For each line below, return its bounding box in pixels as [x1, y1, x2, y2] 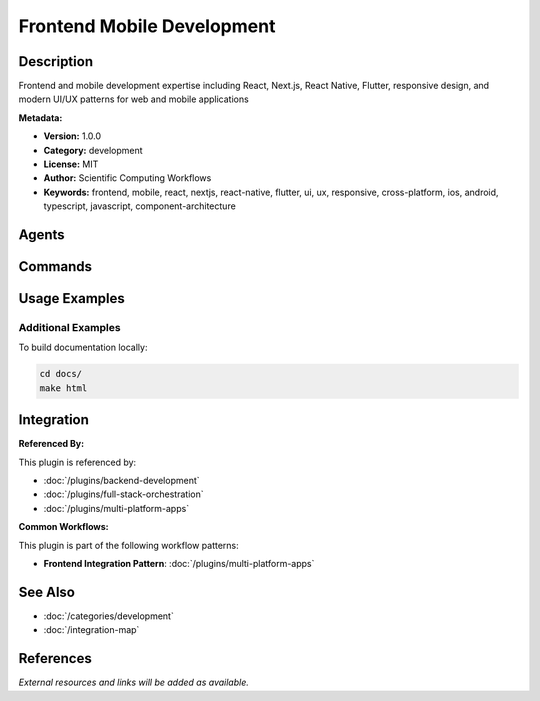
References [18, 650, 92, 667]
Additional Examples [18, 321, 121, 334]
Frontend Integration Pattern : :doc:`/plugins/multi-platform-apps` [43, 557, 315, 569]
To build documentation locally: [18, 341, 148, 354]
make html [39, 382, 88, 394]
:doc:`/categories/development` [43, 610, 174, 622]
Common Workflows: [18, 521, 109, 533]
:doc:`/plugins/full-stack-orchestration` [43, 488, 204, 500]
